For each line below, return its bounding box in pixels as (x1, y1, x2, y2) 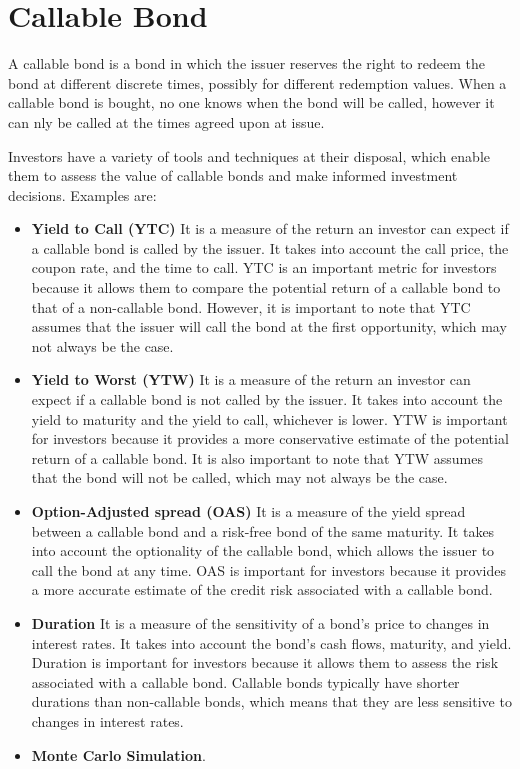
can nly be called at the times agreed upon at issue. (8, 111, 325, 132)
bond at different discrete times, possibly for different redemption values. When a (8, 72, 507, 93)
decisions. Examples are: (8, 184, 157, 205)
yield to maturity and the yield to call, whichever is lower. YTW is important (31, 408, 508, 429)
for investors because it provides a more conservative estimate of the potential (31, 428, 509, 449)
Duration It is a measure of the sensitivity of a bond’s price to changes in (31, 612, 490, 633)
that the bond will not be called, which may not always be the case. (31, 467, 448, 488)
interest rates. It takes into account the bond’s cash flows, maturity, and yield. (31, 632, 512, 653)
